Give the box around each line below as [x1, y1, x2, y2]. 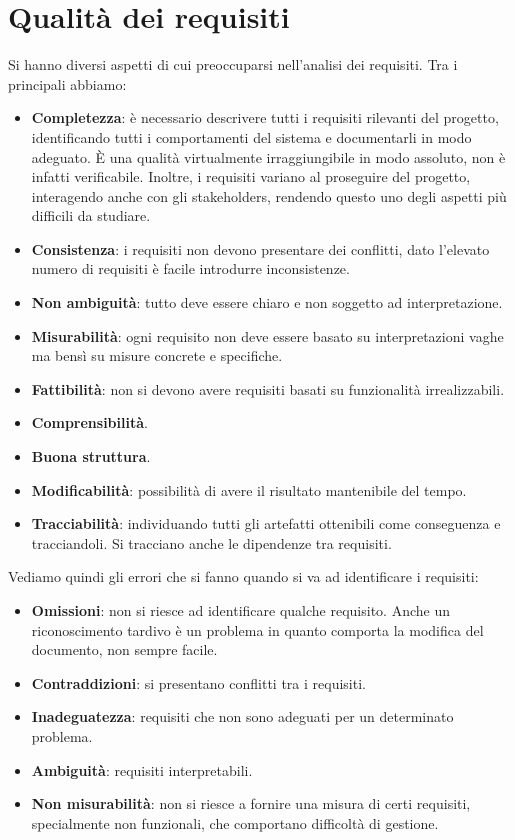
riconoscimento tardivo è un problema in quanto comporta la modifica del [31, 619, 484, 640]
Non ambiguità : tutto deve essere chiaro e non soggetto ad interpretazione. [31, 292, 503, 313]
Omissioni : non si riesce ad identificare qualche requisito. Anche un [31, 600, 450, 620]
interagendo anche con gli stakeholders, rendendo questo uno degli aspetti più [31, 185, 507, 206]
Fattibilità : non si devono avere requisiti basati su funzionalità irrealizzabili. [31, 378, 505, 399]
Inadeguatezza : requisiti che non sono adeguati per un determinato [31, 706, 454, 727]
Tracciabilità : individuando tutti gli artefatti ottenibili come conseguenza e [31, 513, 501, 534]
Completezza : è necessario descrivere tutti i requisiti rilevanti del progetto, [31, 107, 499, 128]
